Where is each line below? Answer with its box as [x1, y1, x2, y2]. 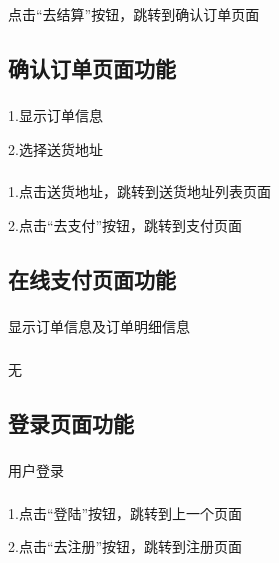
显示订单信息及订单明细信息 [8, 316, 190, 337]
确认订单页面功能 [8, 52, 176, 83]
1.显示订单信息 [8, 105, 103, 126]
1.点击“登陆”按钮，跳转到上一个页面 [8, 502, 243, 523]
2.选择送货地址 [8, 138, 103, 159]
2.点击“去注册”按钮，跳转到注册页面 [8, 536, 243, 557]
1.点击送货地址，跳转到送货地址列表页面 [8, 181, 271, 202]
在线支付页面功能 [8, 263, 176, 294]
